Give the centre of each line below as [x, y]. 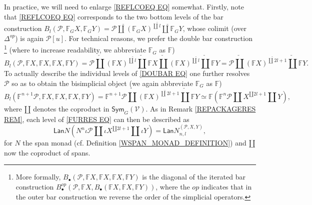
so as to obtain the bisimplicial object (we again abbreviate [102, 83]
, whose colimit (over [215, 28]
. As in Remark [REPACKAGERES [201, 108]
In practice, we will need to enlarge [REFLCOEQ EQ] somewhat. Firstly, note [124, 6]
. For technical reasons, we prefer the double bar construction [158, 38]
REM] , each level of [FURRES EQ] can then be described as [97, 119]
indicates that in [226, 186]
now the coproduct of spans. [47, 152]
